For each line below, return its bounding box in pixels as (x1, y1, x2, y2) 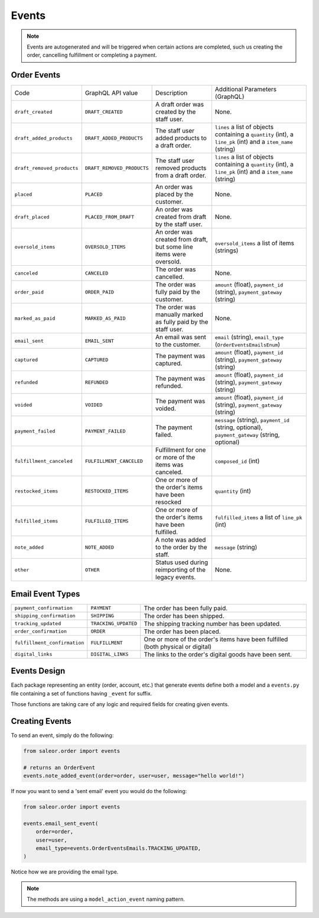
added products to (155, 134, 207, 142)
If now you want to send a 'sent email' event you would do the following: (11, 788, 187, 795)
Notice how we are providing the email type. (11, 868, 119, 875)
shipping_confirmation (14, 613, 76, 619)
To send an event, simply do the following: (11, 732, 114, 739)
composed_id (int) (214, 457, 260, 465)
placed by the (155, 190, 194, 198)
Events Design (11, 666, 66, 676)
